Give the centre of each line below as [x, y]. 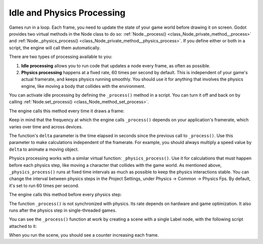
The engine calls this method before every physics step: [65, 195]
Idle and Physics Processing [67, 13]
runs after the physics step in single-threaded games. [63, 210]
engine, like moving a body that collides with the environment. [83, 86]
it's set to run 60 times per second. [44, 185]
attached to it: [23, 226]
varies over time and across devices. [46, 126]
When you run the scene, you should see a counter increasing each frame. [84, 235]
